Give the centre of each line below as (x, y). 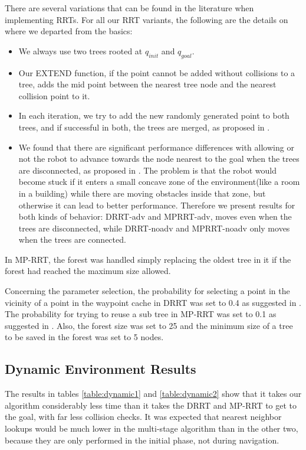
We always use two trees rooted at (80, 50)
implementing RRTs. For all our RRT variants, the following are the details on (147, 19)
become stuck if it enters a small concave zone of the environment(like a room (159, 182)
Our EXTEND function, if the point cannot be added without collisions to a (157, 72)
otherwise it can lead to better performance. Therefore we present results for (157, 205)
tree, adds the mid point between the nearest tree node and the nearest (147, 84)
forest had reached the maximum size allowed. (88, 271)
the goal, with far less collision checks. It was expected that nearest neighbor (143, 417)
